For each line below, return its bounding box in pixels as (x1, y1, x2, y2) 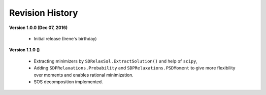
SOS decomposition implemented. (33, 79, 103, 85)
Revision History (9, 7, 78, 18)
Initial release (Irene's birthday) (33, 35, 97, 41)
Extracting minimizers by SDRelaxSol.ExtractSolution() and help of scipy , (33, 58, 198, 64)
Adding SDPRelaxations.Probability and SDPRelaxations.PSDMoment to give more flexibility (33, 65, 236, 71)
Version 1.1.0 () (9, 47, 40, 53)
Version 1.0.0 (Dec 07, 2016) (9, 25, 68, 31)
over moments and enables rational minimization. (33, 72, 133, 78)
